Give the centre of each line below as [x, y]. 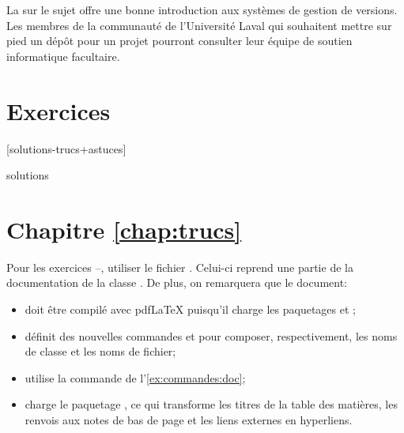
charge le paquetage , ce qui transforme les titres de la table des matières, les [211, 404]
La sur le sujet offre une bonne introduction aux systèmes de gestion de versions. [202, 9]
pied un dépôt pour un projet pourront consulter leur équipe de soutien [179, 41]
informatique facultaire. [63, 56]
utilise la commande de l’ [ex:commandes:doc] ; [135, 377]
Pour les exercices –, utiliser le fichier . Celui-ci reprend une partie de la [180, 267]
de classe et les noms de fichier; [100, 351]
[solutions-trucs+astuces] [66, 148]
